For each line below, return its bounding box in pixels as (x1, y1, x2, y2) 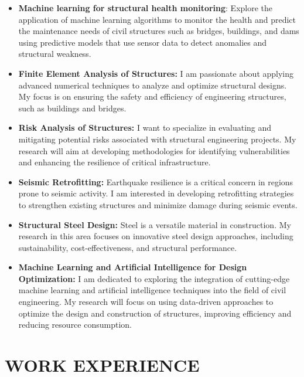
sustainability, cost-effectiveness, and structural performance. (18, 241, 237, 253)
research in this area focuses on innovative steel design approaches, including (18, 230, 293, 242)
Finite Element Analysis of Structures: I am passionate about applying (18, 67, 294, 79)
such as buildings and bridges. (18, 101, 127, 114)
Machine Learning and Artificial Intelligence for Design (18, 261, 247, 273)
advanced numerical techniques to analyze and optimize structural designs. (18, 79, 287, 91)
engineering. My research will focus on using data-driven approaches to (18, 296, 274, 308)
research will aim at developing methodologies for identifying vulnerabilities (18, 144, 290, 157)
